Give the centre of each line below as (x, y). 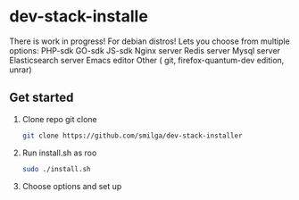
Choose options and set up (72, 186)
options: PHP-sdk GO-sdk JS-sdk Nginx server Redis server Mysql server (145, 50)
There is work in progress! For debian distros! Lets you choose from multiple (149, 41)
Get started (42, 98)
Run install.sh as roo (59, 153)
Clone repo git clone (59, 119)
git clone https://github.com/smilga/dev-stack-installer (132, 136)
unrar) (21, 70)
